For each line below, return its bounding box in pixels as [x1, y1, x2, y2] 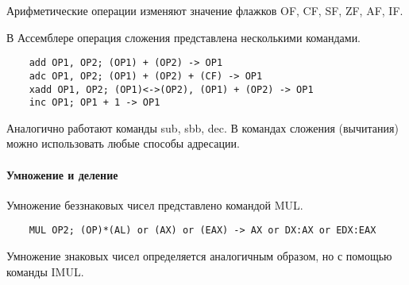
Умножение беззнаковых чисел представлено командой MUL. [6, 196, 303, 213]
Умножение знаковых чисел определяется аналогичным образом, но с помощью [6, 248, 392, 264]
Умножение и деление [6, 166, 118, 183]
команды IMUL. [6, 263, 84, 279]
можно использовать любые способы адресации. [6, 135, 240, 152]
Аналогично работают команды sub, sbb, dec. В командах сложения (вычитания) [6, 119, 399, 136]
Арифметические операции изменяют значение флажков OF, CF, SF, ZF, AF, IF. [6, 2, 403, 18]
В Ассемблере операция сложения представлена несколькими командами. [6, 29, 361, 45]
